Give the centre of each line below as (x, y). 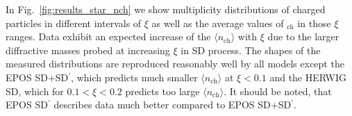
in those (314, 23)
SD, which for (35, 91)
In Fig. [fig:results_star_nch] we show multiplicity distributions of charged (166, 9)
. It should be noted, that (278, 91)
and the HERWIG (308, 77)
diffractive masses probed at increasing (88, 50)
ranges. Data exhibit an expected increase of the (108, 36)
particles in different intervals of (74, 23)
